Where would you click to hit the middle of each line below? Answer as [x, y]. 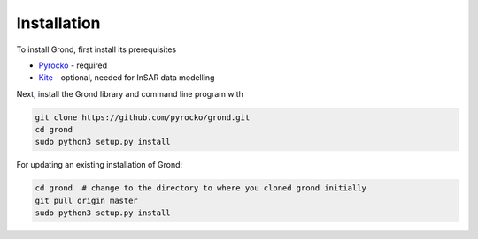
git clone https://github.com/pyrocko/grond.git [143, 117]
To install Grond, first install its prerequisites [96, 49]
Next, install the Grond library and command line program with [130, 93]
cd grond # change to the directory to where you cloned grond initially [201, 188]
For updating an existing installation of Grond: [100, 165]
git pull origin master [87, 200]
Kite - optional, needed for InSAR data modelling [127, 78]
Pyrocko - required [73, 65]
